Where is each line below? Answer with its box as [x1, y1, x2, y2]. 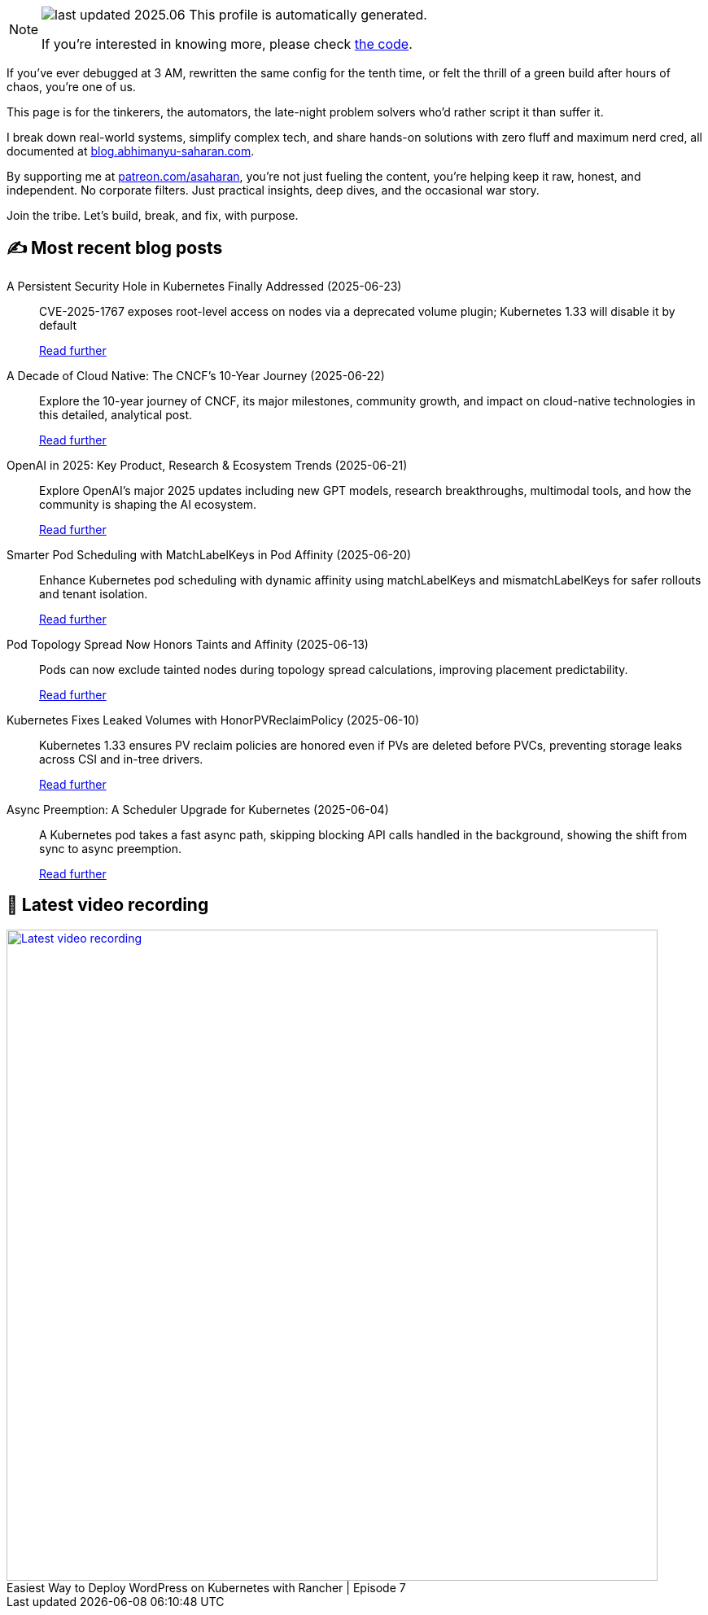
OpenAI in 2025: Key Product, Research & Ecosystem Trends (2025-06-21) [7, 457, 408, 472]
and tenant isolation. [39, 586, 148, 601]
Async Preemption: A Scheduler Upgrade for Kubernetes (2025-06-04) [7, 802, 389, 816]
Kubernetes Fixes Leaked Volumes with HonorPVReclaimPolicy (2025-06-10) [7, 712, 420, 727]
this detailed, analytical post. [39, 407, 193, 422]
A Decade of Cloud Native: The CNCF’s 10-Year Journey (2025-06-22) [7, 368, 385, 383]
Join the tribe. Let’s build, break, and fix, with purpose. [7, 208, 299, 222]
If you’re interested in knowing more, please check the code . [42, 36, 413, 52]
